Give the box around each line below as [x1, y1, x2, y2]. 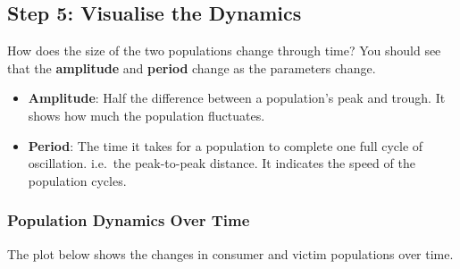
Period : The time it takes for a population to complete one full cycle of [28, 136, 423, 155]
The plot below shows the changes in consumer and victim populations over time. [7, 244, 454, 263]
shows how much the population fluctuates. [28, 105, 265, 124]
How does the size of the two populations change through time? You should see [7, 41, 441, 60]
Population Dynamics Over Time [7, 209, 250, 231]
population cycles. [28, 171, 127, 189]
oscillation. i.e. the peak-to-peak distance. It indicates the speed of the [28, 154, 415, 172]
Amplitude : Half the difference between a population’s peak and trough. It [28, 88, 446, 107]
